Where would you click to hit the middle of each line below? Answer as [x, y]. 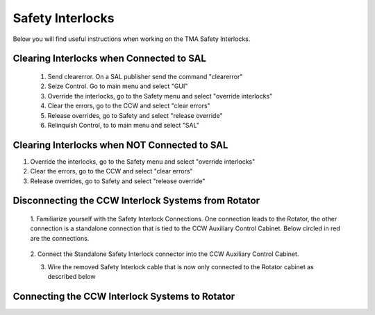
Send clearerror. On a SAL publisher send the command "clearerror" [145, 76]
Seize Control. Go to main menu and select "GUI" [118, 86]
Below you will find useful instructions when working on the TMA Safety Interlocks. [132, 39]
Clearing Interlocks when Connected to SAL [109, 59]
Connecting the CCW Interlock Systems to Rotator [124, 296]
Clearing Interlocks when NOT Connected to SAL [120, 145]
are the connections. [60, 238]
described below [72, 276]
